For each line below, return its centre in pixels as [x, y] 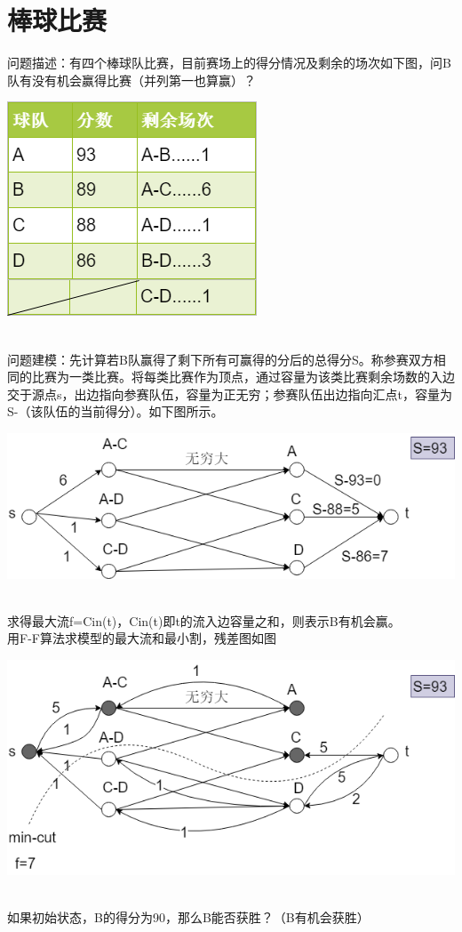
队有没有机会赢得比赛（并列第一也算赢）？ [131, 80]
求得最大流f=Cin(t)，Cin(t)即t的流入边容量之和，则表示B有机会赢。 [204, 620]
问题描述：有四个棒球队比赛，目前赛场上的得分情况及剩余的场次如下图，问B [229, 63]
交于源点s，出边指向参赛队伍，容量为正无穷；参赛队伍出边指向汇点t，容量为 [230, 394]
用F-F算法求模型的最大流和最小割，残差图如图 [142, 638]
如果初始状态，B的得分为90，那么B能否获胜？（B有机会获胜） [188, 916]
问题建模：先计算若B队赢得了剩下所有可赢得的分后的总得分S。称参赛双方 [220, 359]
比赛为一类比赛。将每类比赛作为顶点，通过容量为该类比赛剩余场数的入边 [243, 377]
